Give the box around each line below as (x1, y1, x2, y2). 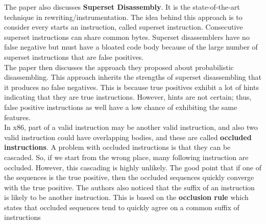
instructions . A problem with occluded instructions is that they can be (4, 142, 231, 152)
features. (4, 111, 31, 122)
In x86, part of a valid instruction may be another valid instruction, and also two (4, 122, 258, 132)
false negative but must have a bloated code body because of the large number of (4, 41, 258, 52)
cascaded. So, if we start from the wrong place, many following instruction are (4, 151, 249, 162)
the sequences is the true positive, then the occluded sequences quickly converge (4, 172, 254, 183)
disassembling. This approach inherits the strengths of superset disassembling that (4, 72, 261, 82)
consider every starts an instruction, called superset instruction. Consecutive (4, 21, 243, 32)
